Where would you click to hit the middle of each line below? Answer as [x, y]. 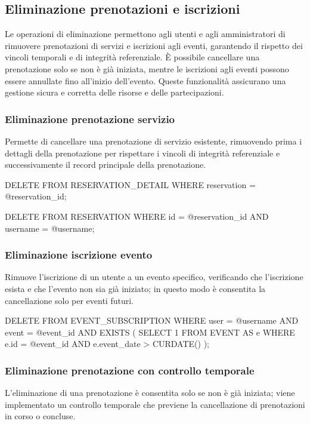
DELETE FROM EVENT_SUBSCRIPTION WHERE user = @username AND [152, 320]
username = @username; [50, 228]
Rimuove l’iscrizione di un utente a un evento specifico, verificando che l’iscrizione [154, 277]
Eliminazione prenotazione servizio [90, 119]
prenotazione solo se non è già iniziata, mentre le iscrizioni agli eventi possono [147, 68]
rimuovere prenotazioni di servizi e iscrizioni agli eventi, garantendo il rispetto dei [154, 45]
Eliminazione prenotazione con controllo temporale [130, 370]
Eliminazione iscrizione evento [79, 255]
